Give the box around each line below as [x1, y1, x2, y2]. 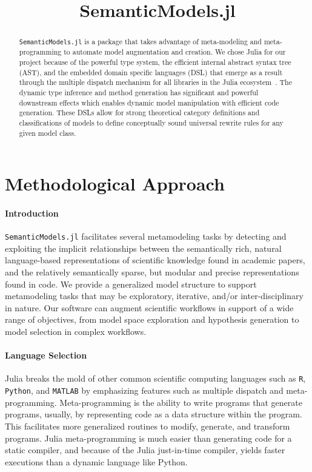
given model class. [19, 127, 76, 138]
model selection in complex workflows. [5, 325, 147, 338]
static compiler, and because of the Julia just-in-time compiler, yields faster [5, 443, 285, 456]
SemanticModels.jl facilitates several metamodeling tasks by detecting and [5, 230, 287, 243]
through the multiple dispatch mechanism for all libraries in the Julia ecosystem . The [19, 77, 292, 87]
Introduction [5, 207, 59, 219]
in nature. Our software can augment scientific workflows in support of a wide [5, 301, 294, 314]
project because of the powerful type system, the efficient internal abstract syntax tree [19, 56, 291, 67]
